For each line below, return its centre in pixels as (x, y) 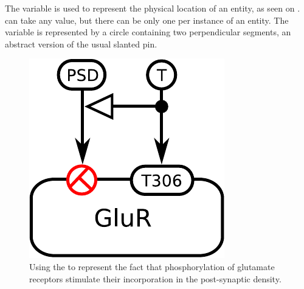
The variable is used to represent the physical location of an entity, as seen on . (153, 8)
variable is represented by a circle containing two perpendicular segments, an (148, 32)
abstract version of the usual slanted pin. (81, 44)
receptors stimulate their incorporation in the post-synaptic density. (155, 278)
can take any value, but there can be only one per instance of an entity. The (147, 20)
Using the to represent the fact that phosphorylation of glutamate (152, 266)
